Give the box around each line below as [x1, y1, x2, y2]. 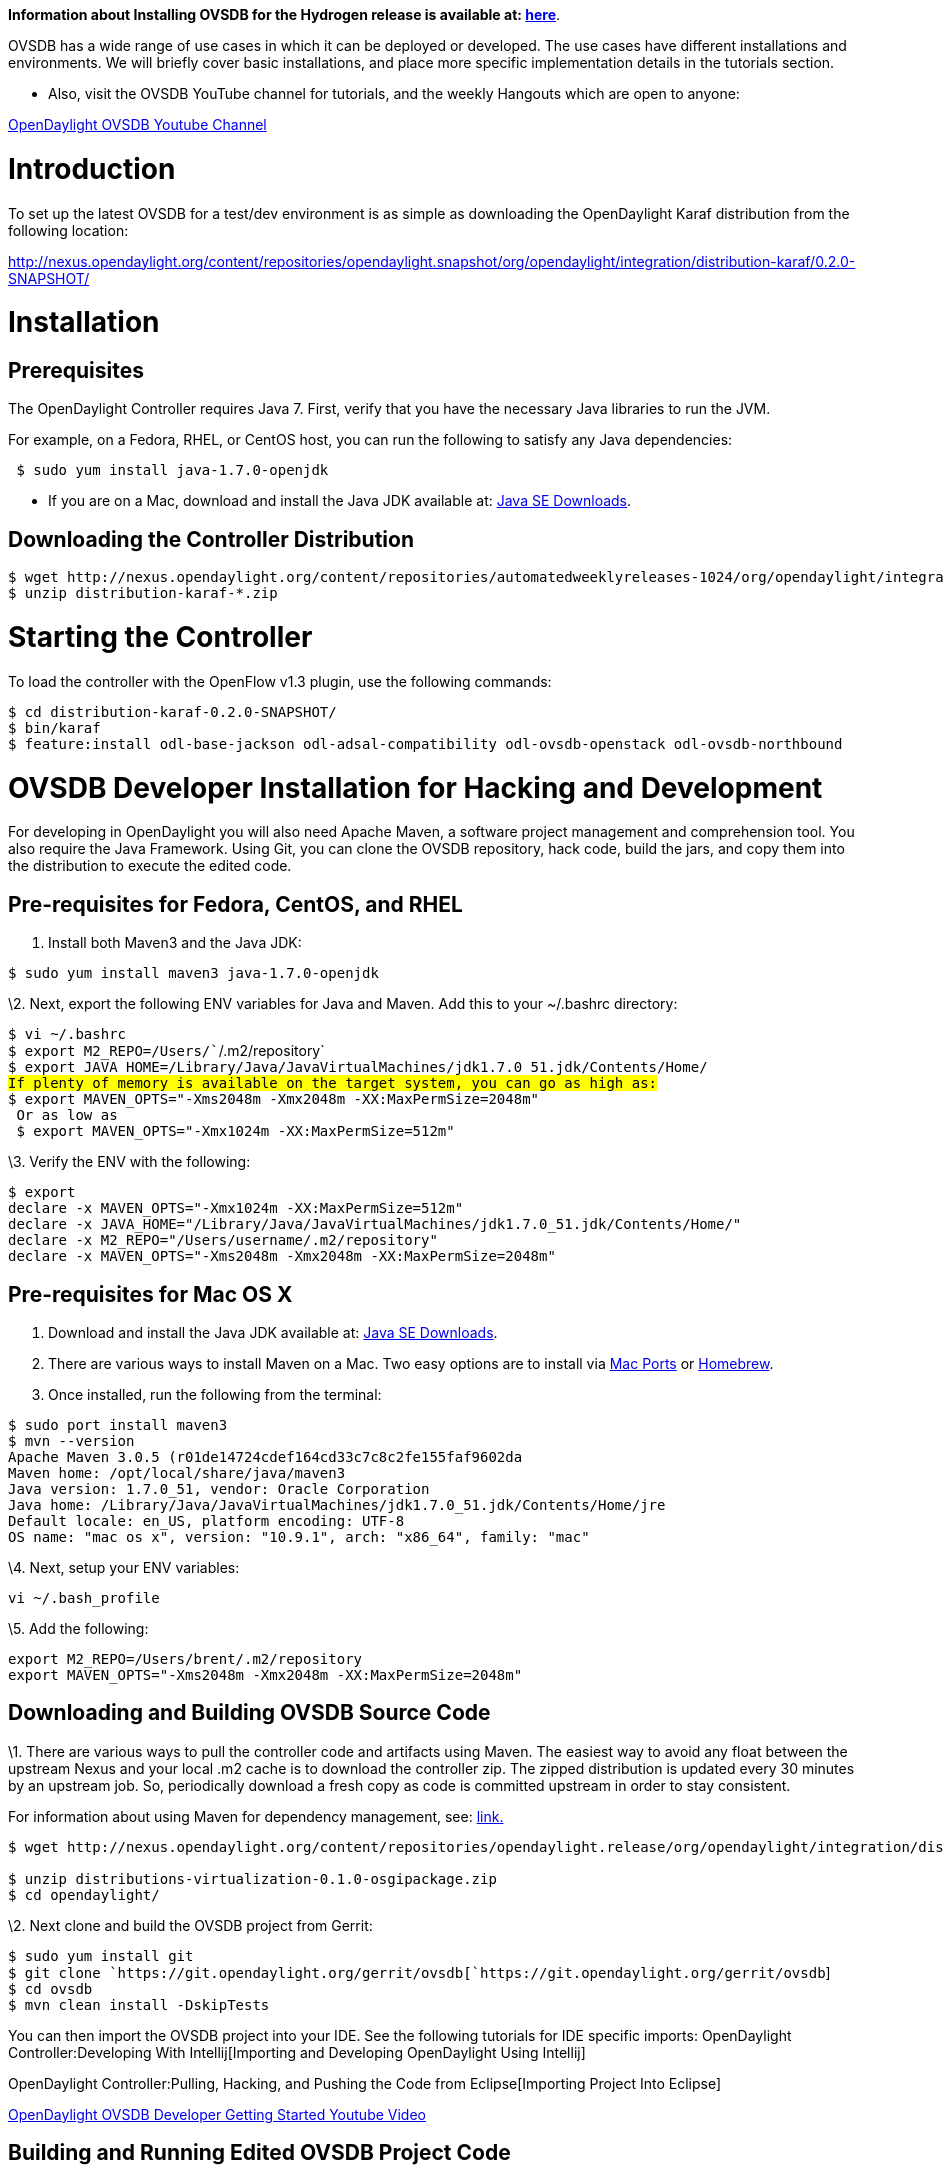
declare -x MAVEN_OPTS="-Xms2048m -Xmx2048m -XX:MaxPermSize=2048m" [8, 1248, 556, 1265]
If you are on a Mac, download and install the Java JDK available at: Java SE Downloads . [48, 492, 632, 510]
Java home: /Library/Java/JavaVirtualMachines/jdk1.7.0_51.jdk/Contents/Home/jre [8, 1496, 666, 1513]
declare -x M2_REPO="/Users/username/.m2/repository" [8, 1232, 438, 1249]
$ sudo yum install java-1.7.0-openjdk [16, 462, 329, 479]
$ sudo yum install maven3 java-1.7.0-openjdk [8, 965, 379, 982]
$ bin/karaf [8, 719, 101, 736]
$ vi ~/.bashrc [8, 1026, 127, 1043]
